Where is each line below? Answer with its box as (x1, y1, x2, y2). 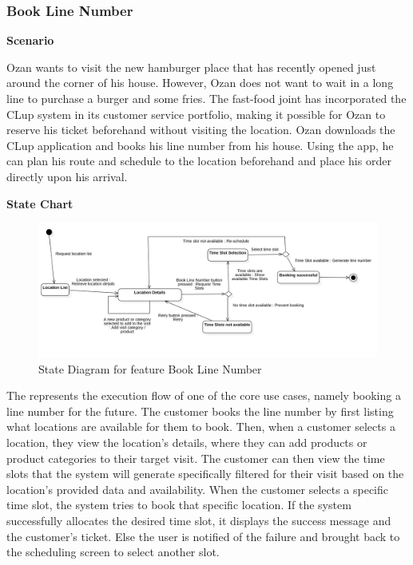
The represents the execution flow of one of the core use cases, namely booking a (6, 387, 401, 404)
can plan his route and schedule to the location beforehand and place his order (6, 152, 391, 169)
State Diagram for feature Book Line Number (38, 360, 262, 377)
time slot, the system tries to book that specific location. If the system (6, 496, 351, 513)
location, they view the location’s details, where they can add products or (6, 434, 367, 451)
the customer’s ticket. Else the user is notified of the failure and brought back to (6, 527, 400, 544)
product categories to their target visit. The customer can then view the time (6, 449, 385, 466)
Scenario (6, 32, 54, 49)
